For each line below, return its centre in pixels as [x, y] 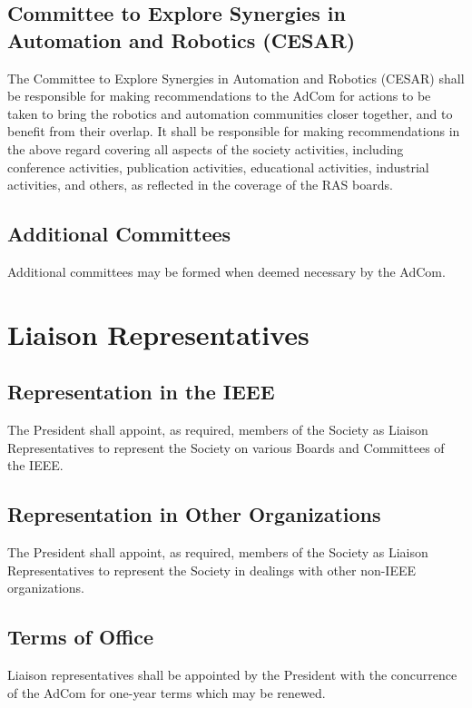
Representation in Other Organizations [194, 514]
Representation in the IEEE [141, 392]
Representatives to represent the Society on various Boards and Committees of [226, 447]
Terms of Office [81, 637]
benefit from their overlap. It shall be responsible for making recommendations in [234, 131]
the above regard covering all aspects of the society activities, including [206, 148]
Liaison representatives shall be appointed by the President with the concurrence [232, 675]
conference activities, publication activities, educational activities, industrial [218, 167]
